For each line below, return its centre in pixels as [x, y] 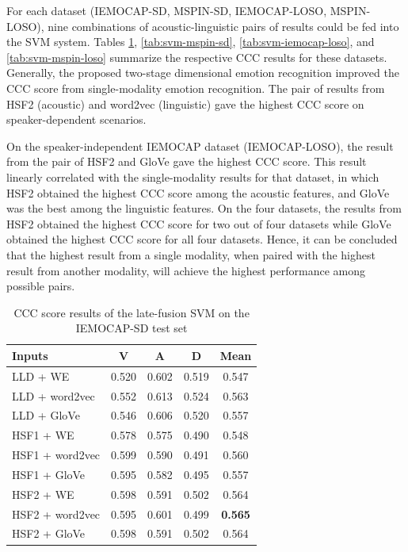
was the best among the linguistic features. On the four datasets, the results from [204, 208]
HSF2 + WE [43, 494]
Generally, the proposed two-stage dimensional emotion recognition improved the [203, 73]
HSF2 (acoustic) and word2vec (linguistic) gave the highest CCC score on [185, 103]
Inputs [30, 355]
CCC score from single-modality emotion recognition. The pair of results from [196, 88]
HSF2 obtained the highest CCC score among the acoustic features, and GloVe [198, 192]
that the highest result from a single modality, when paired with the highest [191, 254]
